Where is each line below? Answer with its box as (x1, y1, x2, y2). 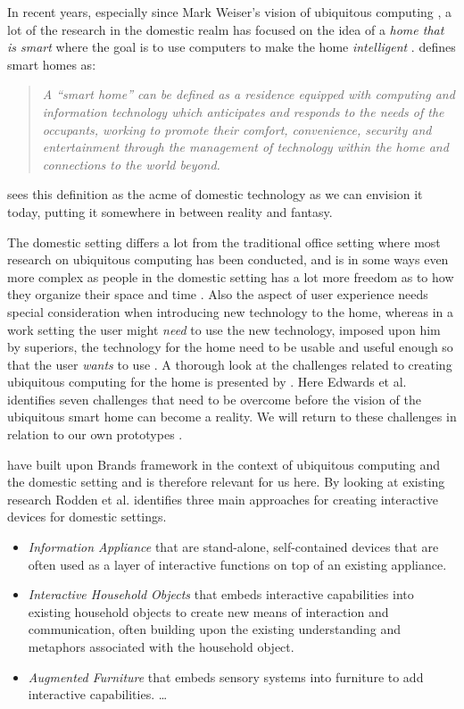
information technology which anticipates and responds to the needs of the (42, 102, 444, 121)
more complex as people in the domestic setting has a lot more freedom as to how (7, 267, 454, 286)
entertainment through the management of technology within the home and (42, 138, 449, 156)
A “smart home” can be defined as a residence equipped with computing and (42, 85, 455, 104)
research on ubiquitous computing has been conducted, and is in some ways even (7, 250, 449, 269)
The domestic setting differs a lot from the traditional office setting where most (7, 232, 441, 251)
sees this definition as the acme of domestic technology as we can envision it (7, 185, 423, 204)
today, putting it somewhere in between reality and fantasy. (7, 202, 333, 221)
